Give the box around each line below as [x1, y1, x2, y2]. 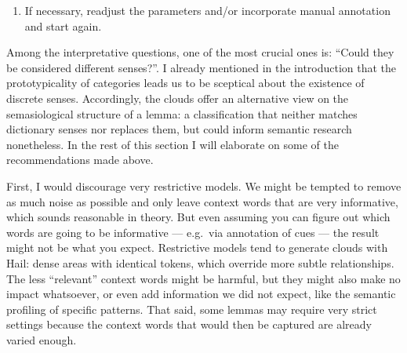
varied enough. [6, 331, 77, 348]
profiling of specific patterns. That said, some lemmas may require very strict [6, 300, 377, 317]
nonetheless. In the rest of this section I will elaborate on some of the [6, 136, 339, 152]
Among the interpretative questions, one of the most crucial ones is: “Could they [6, 44, 394, 60]
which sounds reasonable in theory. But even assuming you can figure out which [6, 209, 391, 225]
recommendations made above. [6, 151, 154, 168]
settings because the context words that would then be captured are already [6, 316, 372, 333]
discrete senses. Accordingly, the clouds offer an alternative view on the [6, 89, 349, 106]
